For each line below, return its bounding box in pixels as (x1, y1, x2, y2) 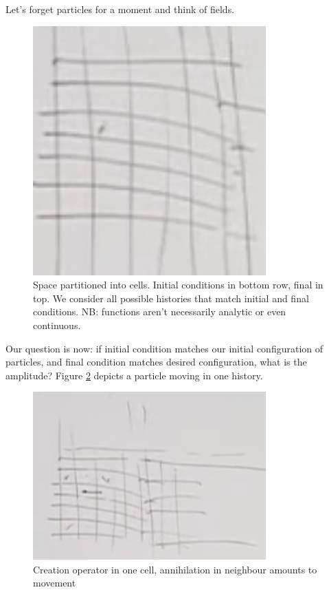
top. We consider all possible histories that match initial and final (33, 290, 309, 305)
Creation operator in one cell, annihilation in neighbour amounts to (33, 562, 317, 576)
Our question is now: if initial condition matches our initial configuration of (5, 341, 324, 355)
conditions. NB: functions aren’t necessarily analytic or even (33, 304, 286, 319)
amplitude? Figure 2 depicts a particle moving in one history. (5, 368, 263, 382)
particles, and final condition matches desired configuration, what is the (5, 355, 307, 369)
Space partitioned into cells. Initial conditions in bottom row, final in (33, 277, 324, 292)
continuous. (33, 317, 81, 332)
